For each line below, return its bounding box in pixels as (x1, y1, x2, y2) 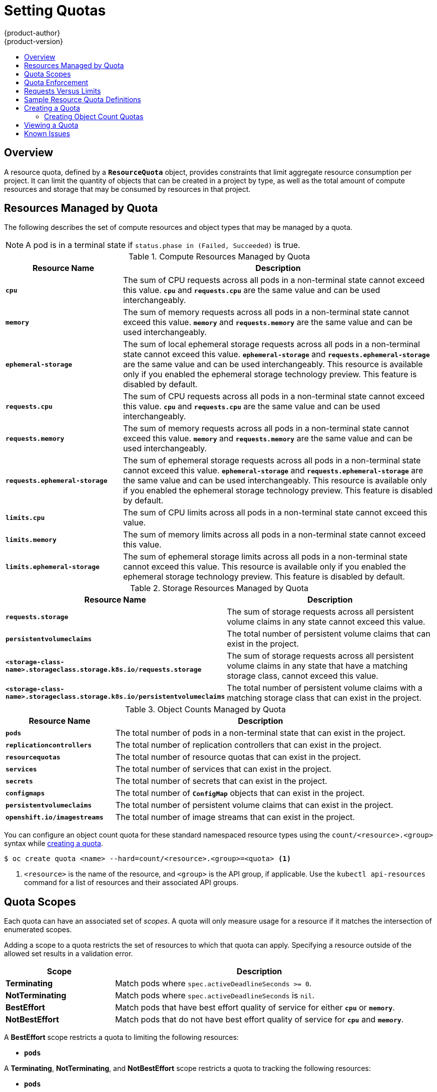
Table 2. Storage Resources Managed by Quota (130, 583, 309, 594)
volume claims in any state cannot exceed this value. (227, 617, 425, 627)
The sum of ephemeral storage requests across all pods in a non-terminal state (123, 455, 421, 466)
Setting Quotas (4, 2, 106, 19)
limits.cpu (6, 513, 45, 521)
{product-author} (4, 28, 61, 37)
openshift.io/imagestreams (6, 813, 104, 821)
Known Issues (24, 129, 70, 138)
